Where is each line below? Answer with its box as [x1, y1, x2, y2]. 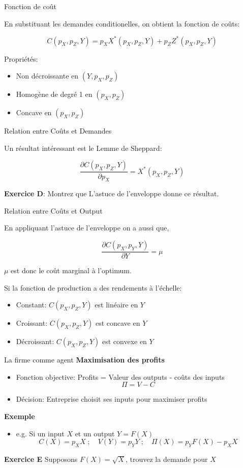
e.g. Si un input [16, 428, 65, 438]
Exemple [4, 411, 35, 422]
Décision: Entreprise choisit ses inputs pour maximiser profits [16, 394, 207, 404]
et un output [75, 428, 115, 438]
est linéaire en [95, 299, 138, 310]
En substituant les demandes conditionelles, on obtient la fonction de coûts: [4, 18, 240, 29]
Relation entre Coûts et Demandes [4, 125, 112, 136]
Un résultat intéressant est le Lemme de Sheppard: [4, 142, 162, 153]
